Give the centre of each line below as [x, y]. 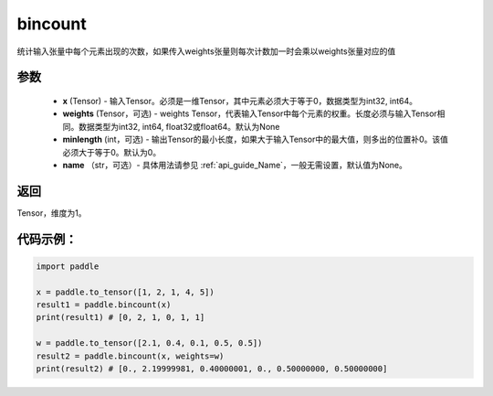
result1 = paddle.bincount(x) [104, 305]
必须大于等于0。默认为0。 [112, 152]
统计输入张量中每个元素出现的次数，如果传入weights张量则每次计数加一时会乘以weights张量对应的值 [206, 51]
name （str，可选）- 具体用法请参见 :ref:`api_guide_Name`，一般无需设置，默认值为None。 [235, 165]
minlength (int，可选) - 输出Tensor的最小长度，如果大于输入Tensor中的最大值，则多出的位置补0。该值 [256, 139]
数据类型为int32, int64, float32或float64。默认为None [179, 126]
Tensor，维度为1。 [52, 213]
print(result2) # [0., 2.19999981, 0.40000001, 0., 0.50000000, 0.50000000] [212, 369]
